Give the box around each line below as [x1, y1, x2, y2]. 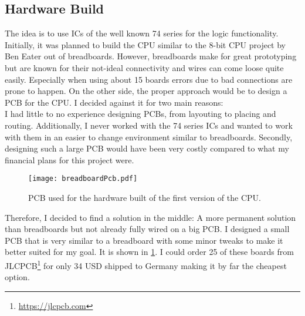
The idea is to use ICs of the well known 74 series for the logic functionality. [5, 27, 279, 39]
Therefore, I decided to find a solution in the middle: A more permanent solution [5, 211, 296, 223]
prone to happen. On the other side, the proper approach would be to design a [5, 85, 287, 97]
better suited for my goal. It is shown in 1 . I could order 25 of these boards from [5, 246, 294, 258]
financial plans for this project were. [5, 153, 134, 166]
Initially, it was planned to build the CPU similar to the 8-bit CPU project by [5, 38, 286, 51]
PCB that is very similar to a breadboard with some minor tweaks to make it [5, 234, 283, 246]
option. [5, 271, 30, 283]
